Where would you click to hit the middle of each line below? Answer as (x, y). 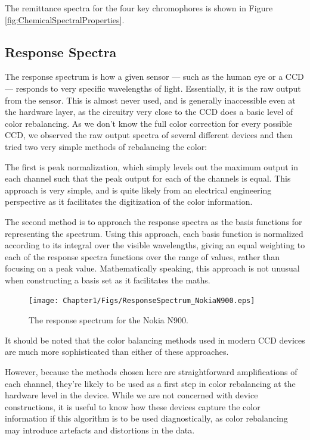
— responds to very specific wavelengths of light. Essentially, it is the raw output (153, 88)
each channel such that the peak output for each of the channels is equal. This (148, 178)
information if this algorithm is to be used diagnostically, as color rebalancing (146, 418)
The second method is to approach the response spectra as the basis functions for (154, 221)
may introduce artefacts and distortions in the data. (100, 430)
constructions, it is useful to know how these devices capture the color (133, 406)
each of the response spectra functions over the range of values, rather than (142, 256)
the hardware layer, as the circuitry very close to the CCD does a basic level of (149, 112)
